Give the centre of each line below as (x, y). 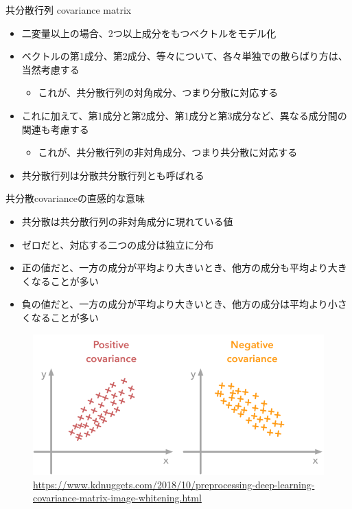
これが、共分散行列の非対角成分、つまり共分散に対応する (168, 152)
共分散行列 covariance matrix (69, 10)
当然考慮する (50, 69)
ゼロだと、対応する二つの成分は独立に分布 (118, 244)
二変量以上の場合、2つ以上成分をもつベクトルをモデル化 (149, 33)
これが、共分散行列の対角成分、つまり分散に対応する (158, 92)
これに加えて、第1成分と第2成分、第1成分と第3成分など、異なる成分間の (184, 115)
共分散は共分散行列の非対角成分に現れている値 (127, 221)
